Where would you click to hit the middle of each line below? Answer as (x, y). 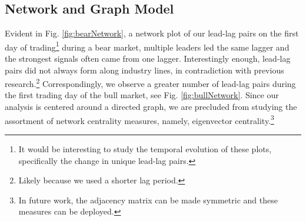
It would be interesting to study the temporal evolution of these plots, (145, 148)
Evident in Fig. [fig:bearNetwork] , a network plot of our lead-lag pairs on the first (152, 33)
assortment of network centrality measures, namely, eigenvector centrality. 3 (139, 119)
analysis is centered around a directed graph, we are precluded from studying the (151, 107)
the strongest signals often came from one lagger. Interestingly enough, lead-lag (148, 58)
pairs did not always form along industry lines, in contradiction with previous (144, 70)
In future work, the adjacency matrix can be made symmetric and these (148, 200)
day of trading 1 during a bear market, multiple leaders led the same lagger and (147, 46)
